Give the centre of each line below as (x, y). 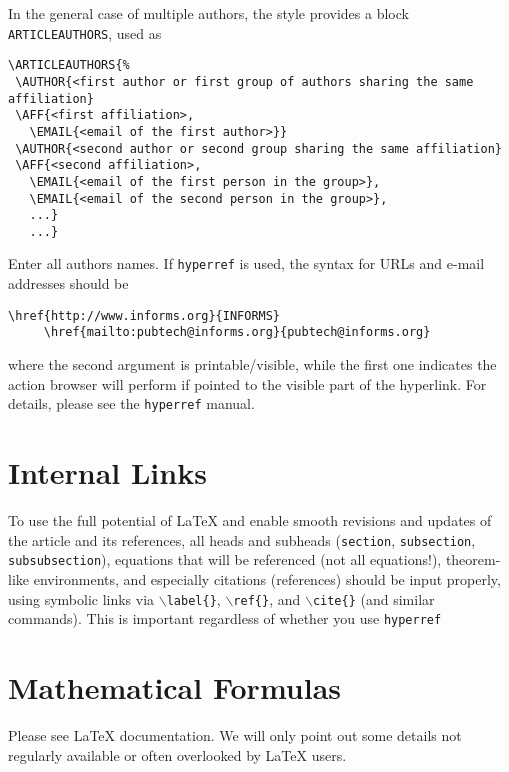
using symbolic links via (81, 598)
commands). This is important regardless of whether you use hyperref (225, 618)
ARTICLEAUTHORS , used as (85, 32)
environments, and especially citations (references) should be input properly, (267, 578)
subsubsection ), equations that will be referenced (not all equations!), (225, 559)
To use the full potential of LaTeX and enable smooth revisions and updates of (250, 520)
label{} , (193, 598)
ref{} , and (267, 598)
